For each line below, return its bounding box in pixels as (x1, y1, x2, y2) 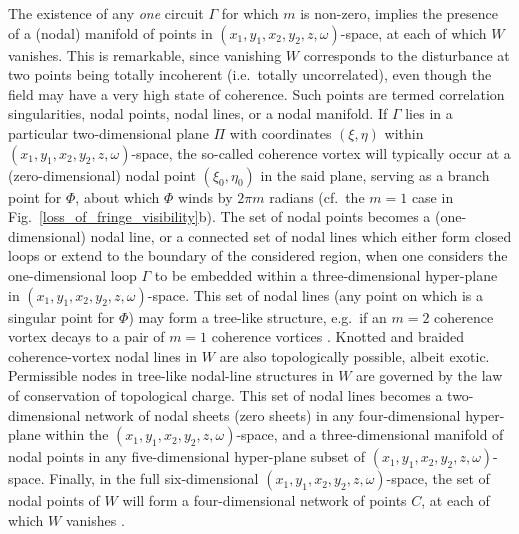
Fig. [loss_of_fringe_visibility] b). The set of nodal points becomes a (8, 206, 431, 227)
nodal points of (8, 490, 100, 511)
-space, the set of (386, 468, 490, 489)
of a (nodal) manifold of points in (8, 22, 213, 43)
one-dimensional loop (8, 264, 137, 285)
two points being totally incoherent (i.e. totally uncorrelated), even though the (8, 64, 492, 85)
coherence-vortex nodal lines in (8, 345, 198, 366)
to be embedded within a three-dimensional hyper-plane (154, 264, 498, 285)
